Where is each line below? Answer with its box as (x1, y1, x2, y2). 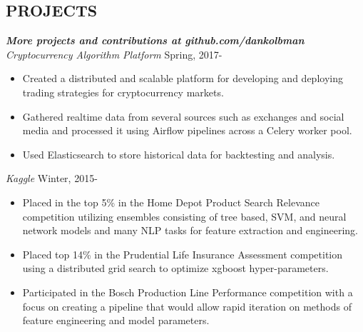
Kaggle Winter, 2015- (6, 171, 98, 186)
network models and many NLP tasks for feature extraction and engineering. (22, 223, 359, 238)
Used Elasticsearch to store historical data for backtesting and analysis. (22, 146, 335, 161)
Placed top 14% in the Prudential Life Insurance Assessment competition (22, 246, 343, 261)
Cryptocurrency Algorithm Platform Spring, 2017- (6, 46, 223, 61)
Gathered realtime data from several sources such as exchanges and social (22, 109, 344, 124)
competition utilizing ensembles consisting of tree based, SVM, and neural (22, 208, 347, 223)
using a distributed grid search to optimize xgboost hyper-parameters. (22, 261, 329, 276)
